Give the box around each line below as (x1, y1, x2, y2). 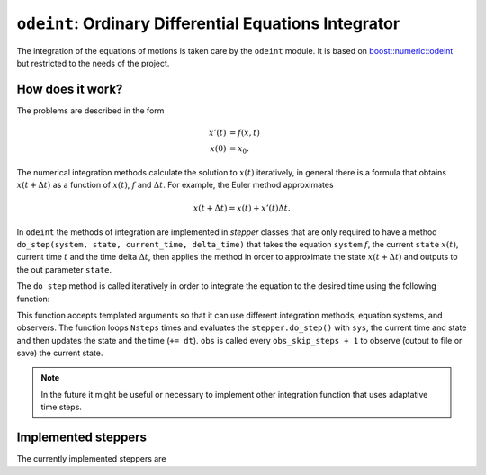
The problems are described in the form (16, 104, 165, 116)
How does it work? (16, 81, 123, 96)
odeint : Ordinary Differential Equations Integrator (16, 13, 400, 33)
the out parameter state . (16, 264, 112, 274)
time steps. (40, 401, 83, 413)
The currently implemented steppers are (16, 453, 166, 464)
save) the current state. (16, 347, 103, 359)
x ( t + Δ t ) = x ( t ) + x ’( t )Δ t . (193, 203, 292, 213)
